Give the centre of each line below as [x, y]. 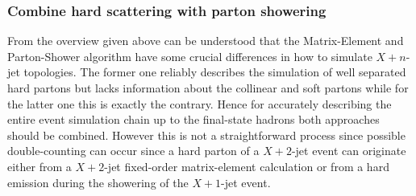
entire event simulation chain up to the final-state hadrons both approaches [193, 119]
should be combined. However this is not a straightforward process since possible [206, 135]
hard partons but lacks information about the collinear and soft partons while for [208, 88]
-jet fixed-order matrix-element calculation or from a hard [247, 166]
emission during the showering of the [98, 182]
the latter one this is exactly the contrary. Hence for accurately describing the [200, 103]
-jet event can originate [349, 151]
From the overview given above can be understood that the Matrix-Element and [206, 41]
